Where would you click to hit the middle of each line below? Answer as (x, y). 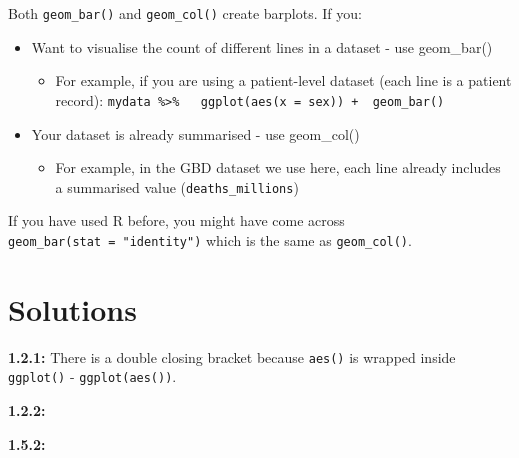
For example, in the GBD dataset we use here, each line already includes (278, 167)
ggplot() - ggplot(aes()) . (92, 376)
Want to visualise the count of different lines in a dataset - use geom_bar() (262, 46)
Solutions (72, 308)
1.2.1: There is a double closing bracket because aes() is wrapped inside (232, 356)
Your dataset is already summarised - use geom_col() (195, 133)
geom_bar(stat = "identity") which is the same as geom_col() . (210, 239)
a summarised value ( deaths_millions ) (177, 186)
